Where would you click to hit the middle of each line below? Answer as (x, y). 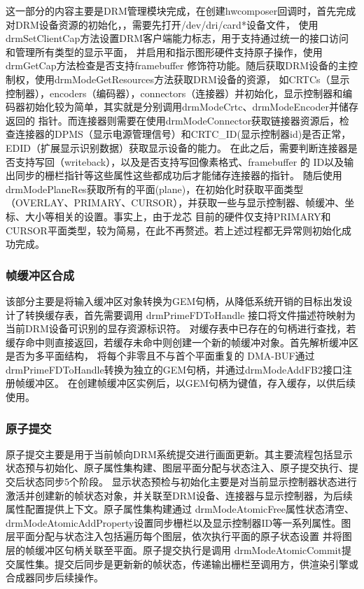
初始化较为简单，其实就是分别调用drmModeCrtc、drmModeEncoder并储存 (191, 107)
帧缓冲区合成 (40, 275)
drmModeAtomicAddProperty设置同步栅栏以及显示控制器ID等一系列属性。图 (178, 522)
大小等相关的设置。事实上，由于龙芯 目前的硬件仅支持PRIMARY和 (178, 216)
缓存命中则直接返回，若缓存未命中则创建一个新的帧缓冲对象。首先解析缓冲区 (182, 342)
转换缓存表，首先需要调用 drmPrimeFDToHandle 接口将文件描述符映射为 (190, 314)
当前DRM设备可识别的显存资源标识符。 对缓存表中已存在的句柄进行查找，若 (181, 328)
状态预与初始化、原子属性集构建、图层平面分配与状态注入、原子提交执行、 (177, 468)
